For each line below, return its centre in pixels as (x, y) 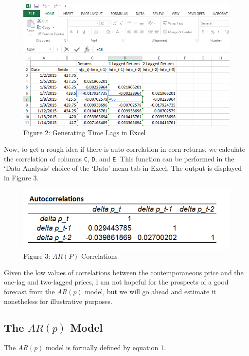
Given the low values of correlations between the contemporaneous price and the (124, 272)
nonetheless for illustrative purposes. (58, 301)
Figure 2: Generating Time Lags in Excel (85, 133)
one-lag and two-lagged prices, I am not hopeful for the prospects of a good (116, 282)
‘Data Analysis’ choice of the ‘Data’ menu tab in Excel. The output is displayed (123, 168)
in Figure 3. (21, 177)
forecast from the (29, 291)
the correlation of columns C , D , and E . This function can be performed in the (119, 158)
